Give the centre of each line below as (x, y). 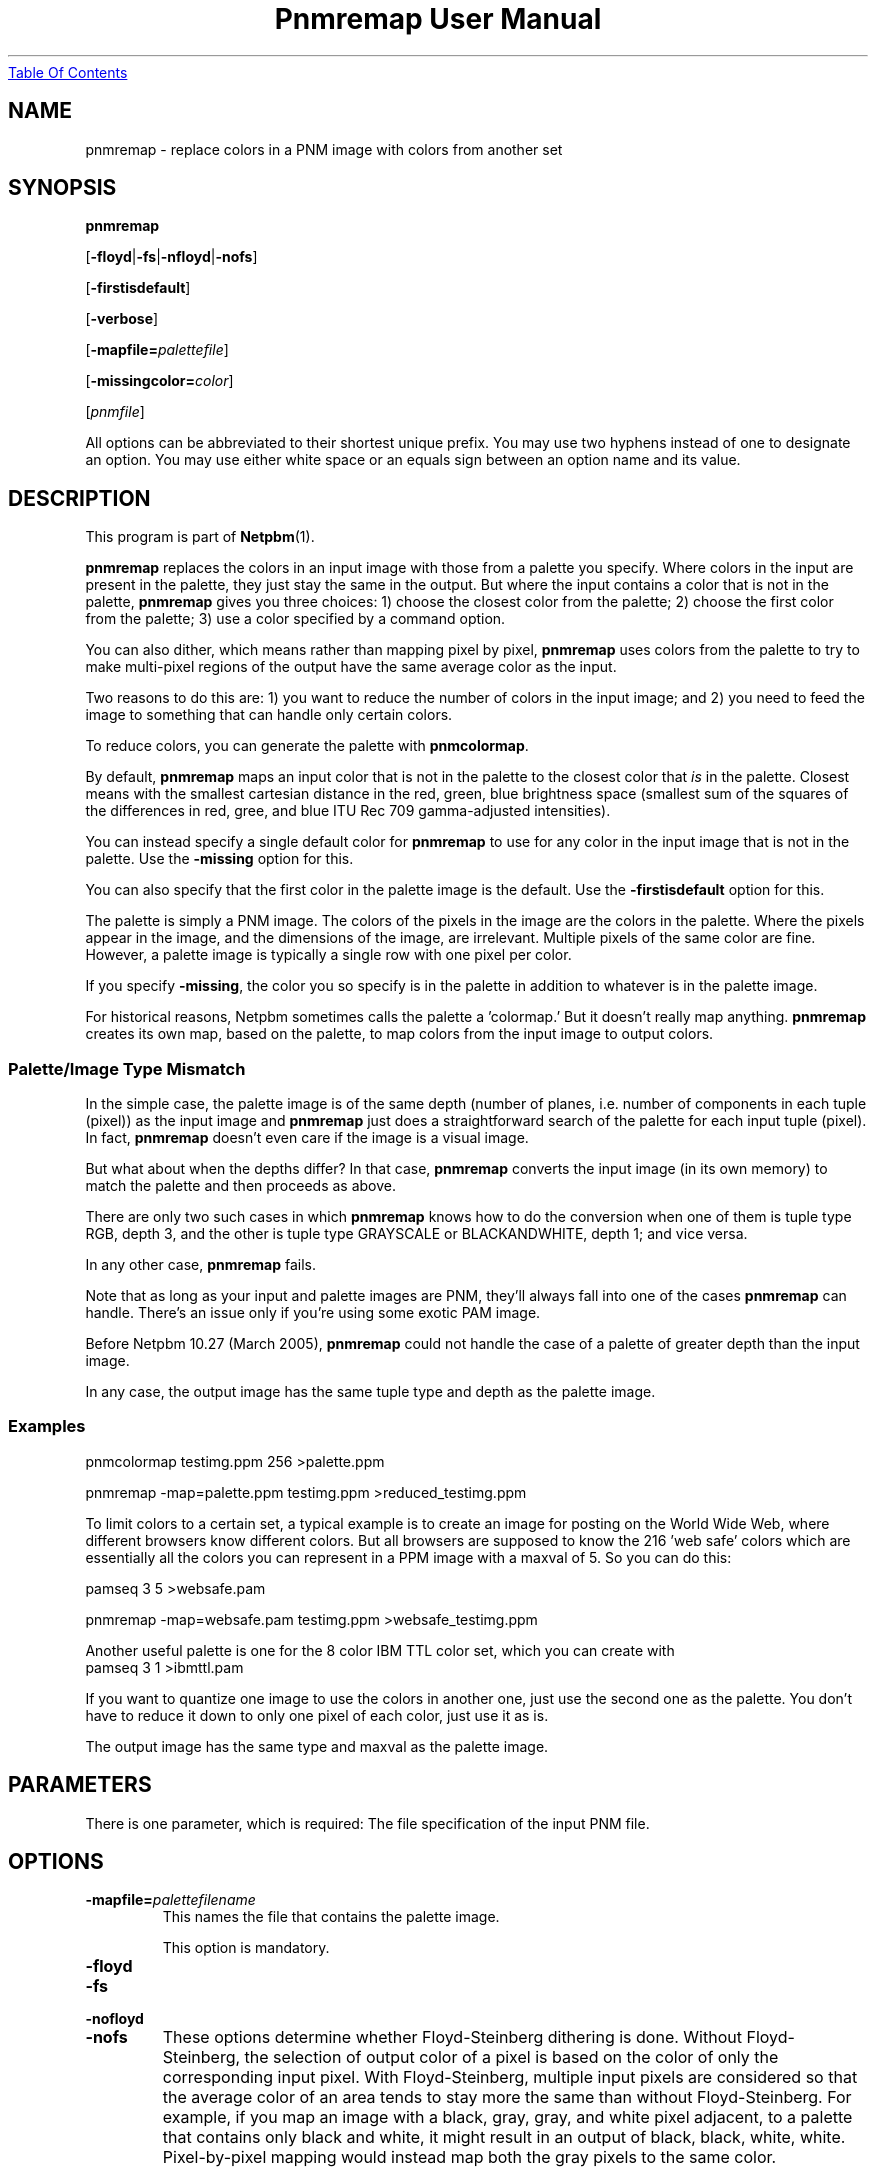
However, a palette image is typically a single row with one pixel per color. (328, 955)
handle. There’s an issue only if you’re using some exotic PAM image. (313, 1313)
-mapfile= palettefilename (170, 1900)
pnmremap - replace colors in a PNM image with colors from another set (324, 149)
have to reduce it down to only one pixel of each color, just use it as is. (317, 1715)
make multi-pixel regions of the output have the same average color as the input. (351, 667)
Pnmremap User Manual (438, 19)
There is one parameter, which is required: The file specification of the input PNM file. (367, 1823)
